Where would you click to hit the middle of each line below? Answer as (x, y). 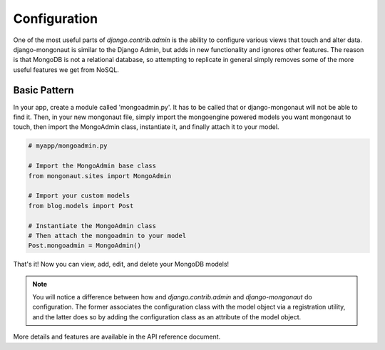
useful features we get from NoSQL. (66, 70)
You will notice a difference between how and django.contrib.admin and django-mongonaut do (173, 297)
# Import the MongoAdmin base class (92, 166)
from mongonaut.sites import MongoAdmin (99, 176)
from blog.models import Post (81, 206)
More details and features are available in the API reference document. (117, 337)
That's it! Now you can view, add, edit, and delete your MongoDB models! (121, 264)
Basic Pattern (43, 90)
